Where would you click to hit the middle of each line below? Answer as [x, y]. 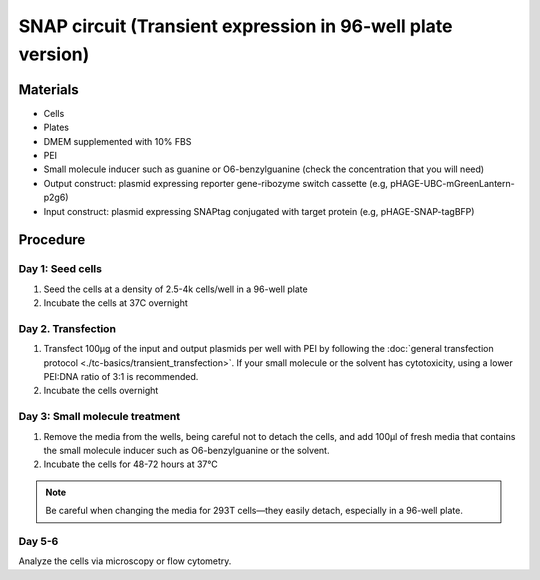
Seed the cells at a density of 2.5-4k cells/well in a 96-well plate [176, 289]
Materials [48, 89]
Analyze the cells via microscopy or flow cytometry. [125, 561]
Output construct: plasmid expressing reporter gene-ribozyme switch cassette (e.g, [216, 183]
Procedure [52, 240]
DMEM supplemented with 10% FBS [117, 141]
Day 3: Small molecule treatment [99, 417]
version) [54, 54]
